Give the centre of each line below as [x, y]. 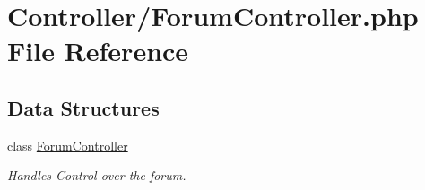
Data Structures [83, 107]
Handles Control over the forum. [97, 175]
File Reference [98, 51]
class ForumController [68, 145]
